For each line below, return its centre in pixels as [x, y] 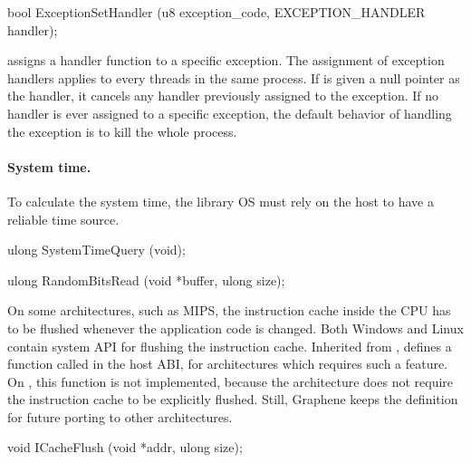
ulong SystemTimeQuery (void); [96, 250]
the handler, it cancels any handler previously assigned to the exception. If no [223, 96]
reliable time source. [63, 219]
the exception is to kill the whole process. [122, 131]
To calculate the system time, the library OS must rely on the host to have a [221, 201]
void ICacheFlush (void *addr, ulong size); [125, 447]
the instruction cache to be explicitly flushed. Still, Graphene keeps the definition [233, 399]
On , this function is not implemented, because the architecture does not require [231, 381]
